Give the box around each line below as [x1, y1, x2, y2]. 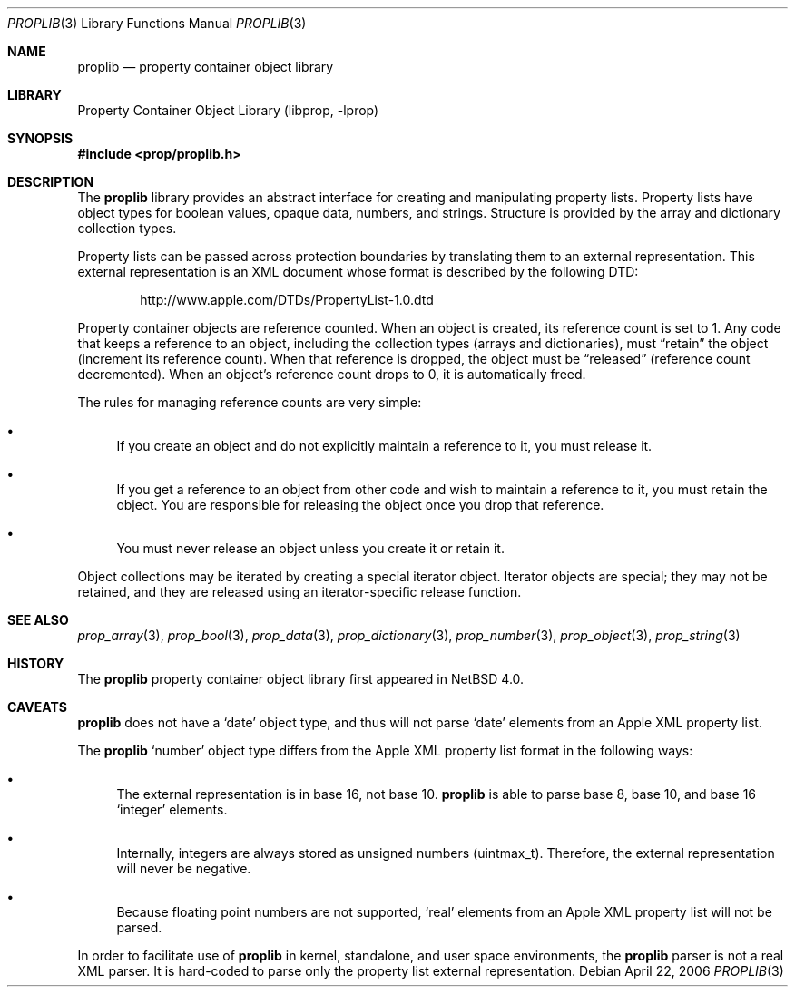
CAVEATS [7, 699, 67, 715]
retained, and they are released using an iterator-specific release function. [77, 584, 522, 599]
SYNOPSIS [7, 131, 74, 146]
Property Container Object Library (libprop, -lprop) [77, 102, 379, 118]
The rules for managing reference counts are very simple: [77, 395, 422, 410]
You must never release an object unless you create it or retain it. [116, 541, 505, 556]
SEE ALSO [7, 612, 69, 628]
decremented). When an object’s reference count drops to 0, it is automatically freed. [77, 366, 586, 382]
